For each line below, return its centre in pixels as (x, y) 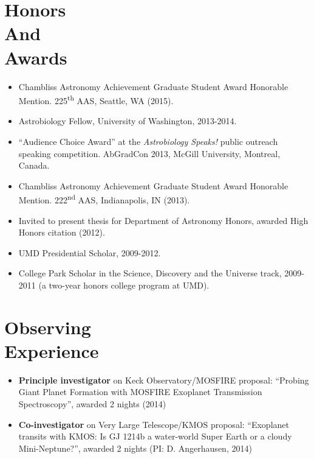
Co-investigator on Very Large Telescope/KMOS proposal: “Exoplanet (154, 424)
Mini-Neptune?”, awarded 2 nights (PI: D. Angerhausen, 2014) (135, 448)
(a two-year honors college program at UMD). (124, 285)
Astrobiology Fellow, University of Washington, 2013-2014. (128, 121)
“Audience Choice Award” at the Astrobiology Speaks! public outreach (148, 141)
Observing (48, 327)
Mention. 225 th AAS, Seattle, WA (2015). (96, 100)
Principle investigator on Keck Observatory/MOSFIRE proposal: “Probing (164, 380)
